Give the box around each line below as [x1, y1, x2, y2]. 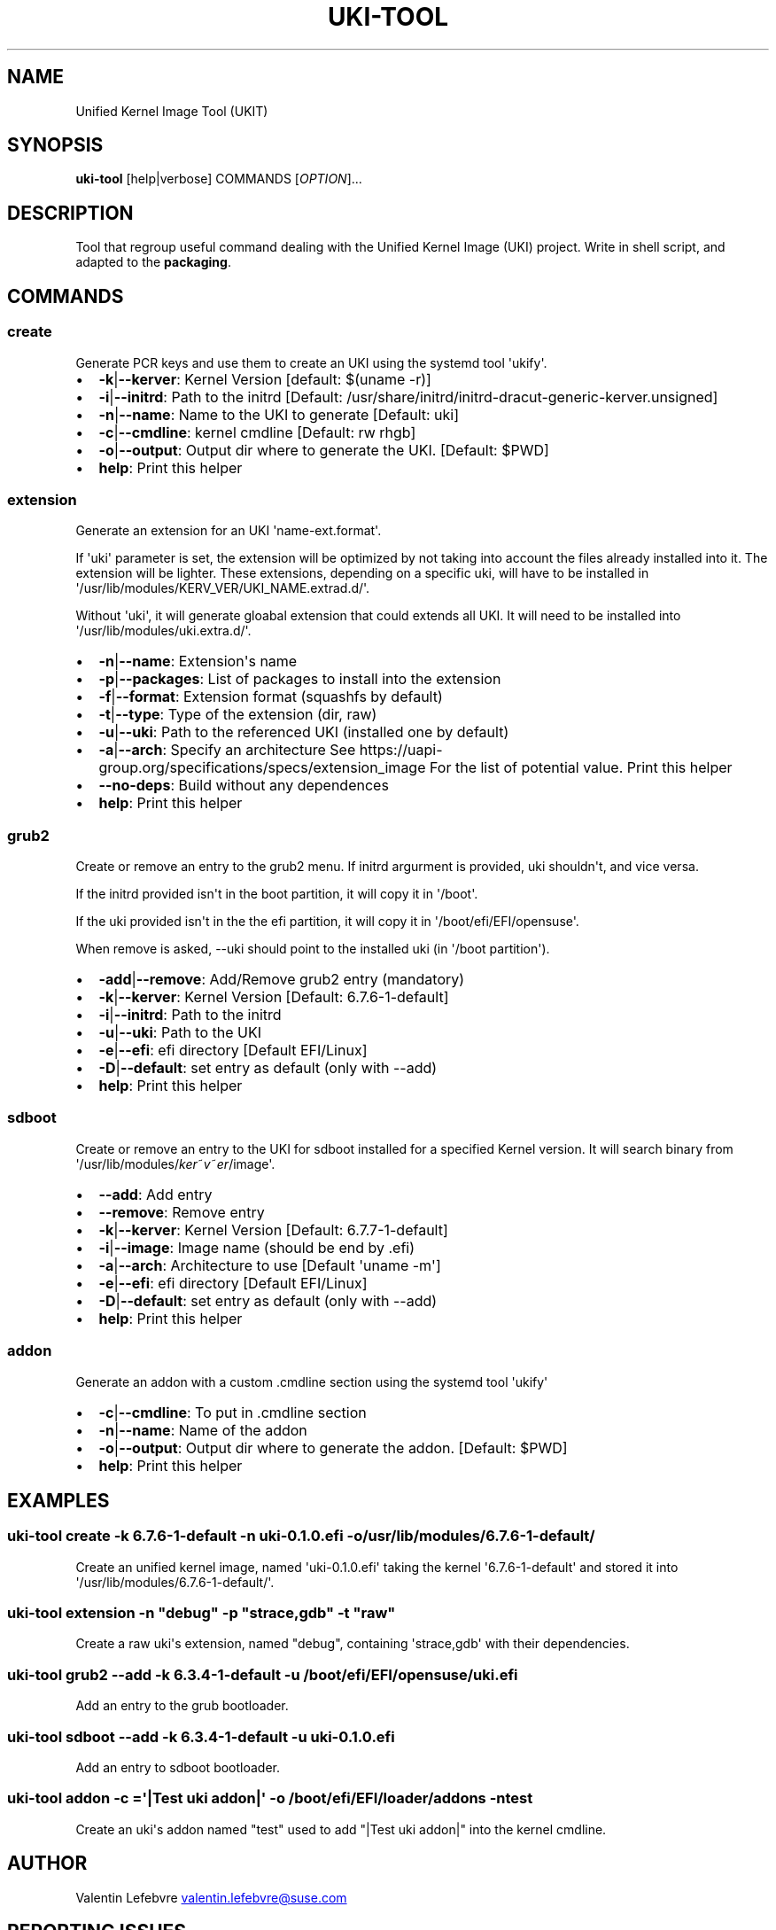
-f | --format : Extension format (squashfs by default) [98, 688, 443, 706]
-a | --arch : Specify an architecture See [98, 741, 356, 759]
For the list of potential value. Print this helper [430, 759, 733, 777]
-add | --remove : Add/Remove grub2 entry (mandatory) [98, 970, 465, 988]
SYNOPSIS [7, 134, 104, 157]
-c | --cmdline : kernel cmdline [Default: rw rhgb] [98, 423, 416, 441]
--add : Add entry [98, 1185, 213, 1203]
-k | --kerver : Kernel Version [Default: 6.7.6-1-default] [98, 988, 449, 1006]
